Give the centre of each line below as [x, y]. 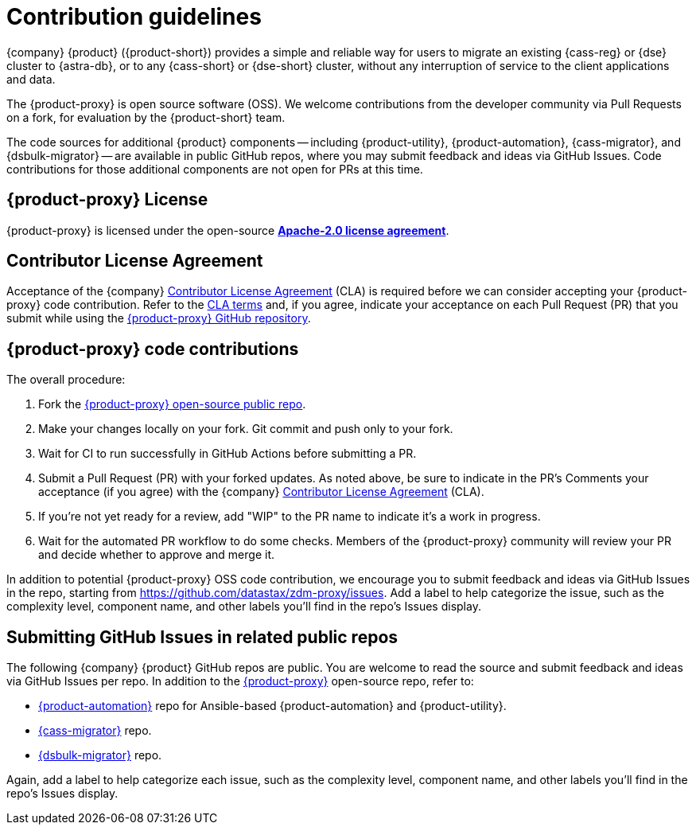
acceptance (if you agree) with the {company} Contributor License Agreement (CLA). [261, 492]
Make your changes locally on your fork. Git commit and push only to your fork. [246, 429]
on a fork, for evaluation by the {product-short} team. [146, 117]
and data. [31, 79]
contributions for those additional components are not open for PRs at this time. [215, 169]
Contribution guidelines [134, 17]
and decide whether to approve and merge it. [156, 555]
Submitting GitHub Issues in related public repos [202, 637]
